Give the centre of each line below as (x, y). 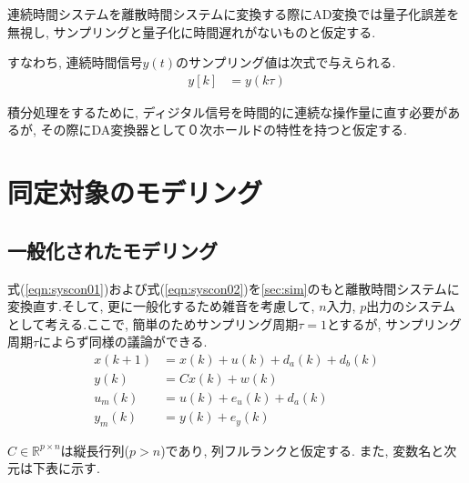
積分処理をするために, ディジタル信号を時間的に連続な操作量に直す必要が (228, 111)
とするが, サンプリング (394, 323)
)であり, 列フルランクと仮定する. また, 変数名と (302, 450)
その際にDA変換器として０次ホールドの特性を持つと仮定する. (224, 130)
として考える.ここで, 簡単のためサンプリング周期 (153, 323)
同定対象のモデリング (135, 192)
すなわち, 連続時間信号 (75, 62)
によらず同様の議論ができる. (123, 342)
